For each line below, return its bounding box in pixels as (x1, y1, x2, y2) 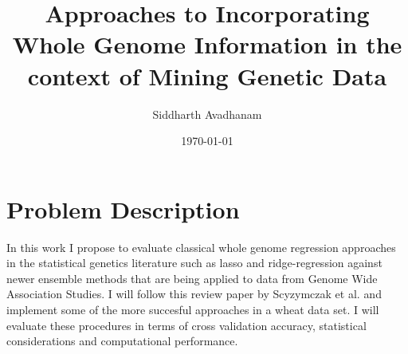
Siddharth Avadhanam (152, 105, 262, 122)
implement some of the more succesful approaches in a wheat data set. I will (6, 301, 379, 317)
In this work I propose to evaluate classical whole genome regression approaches (6, 238, 396, 255)
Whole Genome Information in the (12, 28, 402, 61)
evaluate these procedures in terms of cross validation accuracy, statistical (6, 317, 367, 333)
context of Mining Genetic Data (27, 59, 387, 92)
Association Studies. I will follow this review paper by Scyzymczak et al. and (6, 285, 382, 302)
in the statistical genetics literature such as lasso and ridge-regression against (6, 254, 382, 271)
